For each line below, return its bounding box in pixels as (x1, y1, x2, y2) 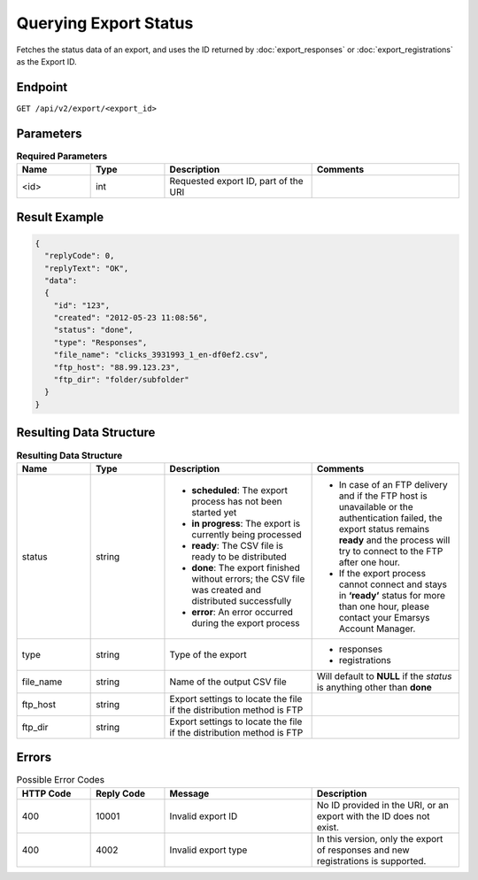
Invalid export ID (169, 810, 238, 822)
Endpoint (16, 80, 68, 95)
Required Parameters (16, 150, 108, 162)
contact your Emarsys (338, 611, 430, 623)
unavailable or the (338, 500, 413, 513)
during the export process (191, 616, 300, 629)
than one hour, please (338, 600, 429, 613)
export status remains (338, 522, 429, 535)
